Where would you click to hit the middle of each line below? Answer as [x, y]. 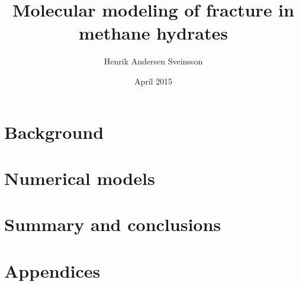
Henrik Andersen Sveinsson [153, 61]
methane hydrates [153, 33]
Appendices [52, 270]
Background [54, 131]
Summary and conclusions [113, 224]
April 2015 [153, 81]
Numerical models [80, 178]
